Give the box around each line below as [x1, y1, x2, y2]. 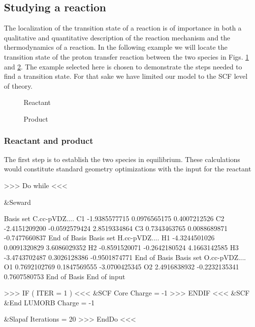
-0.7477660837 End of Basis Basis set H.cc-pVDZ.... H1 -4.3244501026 [4, 232, 215, 243]
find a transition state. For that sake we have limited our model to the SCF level [4, 71, 248, 81]
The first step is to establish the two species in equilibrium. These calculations [4, 154, 240, 164]
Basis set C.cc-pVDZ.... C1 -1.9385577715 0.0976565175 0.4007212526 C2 [4, 213, 224, 224]
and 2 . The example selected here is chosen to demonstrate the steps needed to [4, 61, 242, 71]
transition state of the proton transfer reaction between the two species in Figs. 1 [4, 51, 249, 62]
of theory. [4, 80, 33, 91]
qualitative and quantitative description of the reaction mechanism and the [4, 32, 230, 42]
